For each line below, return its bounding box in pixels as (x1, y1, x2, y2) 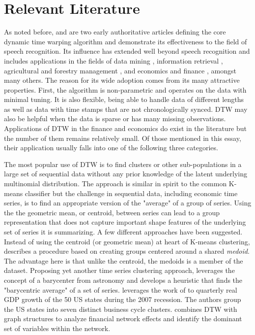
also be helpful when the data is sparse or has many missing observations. (4, 113, 226, 124)
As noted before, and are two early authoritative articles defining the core (4, 27, 226, 37)
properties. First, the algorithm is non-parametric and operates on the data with (4, 84, 247, 95)
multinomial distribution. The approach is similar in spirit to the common (4, 178, 227, 189)
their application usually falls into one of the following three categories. (4, 142, 218, 153)
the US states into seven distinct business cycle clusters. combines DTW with (4, 303, 237, 314)
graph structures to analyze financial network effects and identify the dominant (4, 313, 242, 324)
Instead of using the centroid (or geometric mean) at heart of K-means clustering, (4, 236, 250, 246)
